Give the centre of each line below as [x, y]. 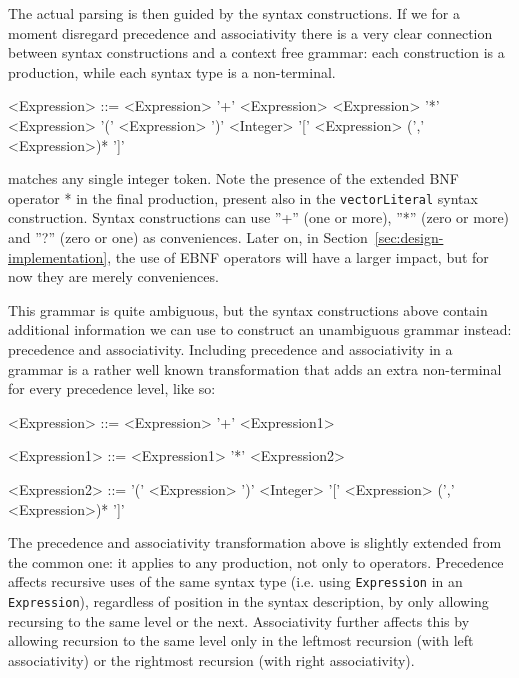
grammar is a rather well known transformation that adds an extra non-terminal [255, 368]
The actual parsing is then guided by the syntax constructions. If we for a [234, 13]
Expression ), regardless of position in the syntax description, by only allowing [248, 600]
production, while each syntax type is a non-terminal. [172, 71]
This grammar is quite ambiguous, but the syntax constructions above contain [248, 309]
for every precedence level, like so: [112, 388]
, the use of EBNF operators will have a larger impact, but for [298, 256]
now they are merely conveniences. [113, 276]
